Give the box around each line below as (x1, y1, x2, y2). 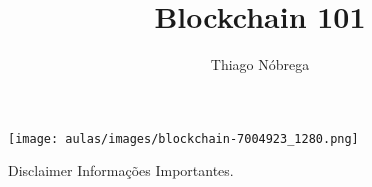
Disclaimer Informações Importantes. (8, 160, 234, 181)
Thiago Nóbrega (210, 54, 310, 75)
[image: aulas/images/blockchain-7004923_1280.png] (8, 131, 359, 146)
